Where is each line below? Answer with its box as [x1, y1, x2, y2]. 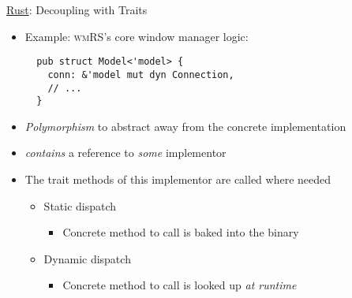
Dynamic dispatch [43, 250, 131, 266]
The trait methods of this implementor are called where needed [24, 171, 331, 187]
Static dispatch [43, 197, 117, 214]
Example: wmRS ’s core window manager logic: [24, 28, 249, 44]
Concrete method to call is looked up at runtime [62, 277, 297, 293]
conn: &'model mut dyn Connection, [47, 69, 234, 80]
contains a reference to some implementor [24, 144, 227, 161]
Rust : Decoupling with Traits [6, 2, 148, 17]
